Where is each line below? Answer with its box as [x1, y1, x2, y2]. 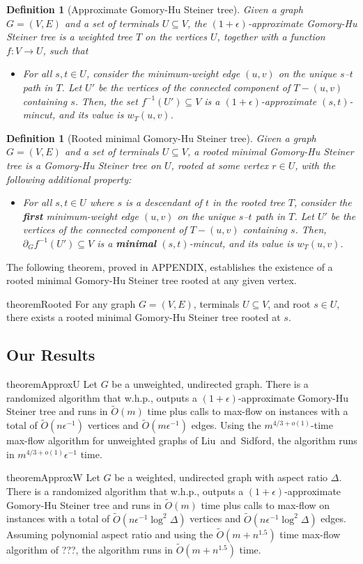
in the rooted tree [212, 195, 285, 210]
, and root [268, 296, 311, 311]
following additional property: [6, 171, 132, 186]
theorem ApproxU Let [6, 377, 98, 391]
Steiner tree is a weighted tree [6, 29, 132, 44]
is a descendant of [125, 195, 202, 210]
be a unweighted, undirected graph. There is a [111, 377, 309, 391]
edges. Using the [191, 418, 261, 432]
